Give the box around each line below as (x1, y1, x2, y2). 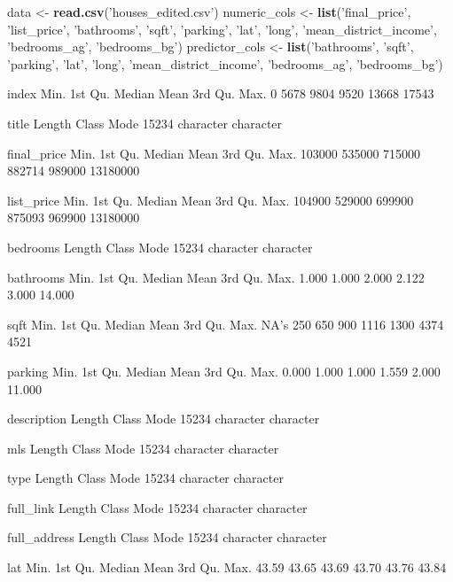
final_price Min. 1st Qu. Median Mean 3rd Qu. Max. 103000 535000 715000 (7, 144, 421, 162)
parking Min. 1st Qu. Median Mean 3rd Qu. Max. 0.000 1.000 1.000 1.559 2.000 (7, 361, 441, 380)
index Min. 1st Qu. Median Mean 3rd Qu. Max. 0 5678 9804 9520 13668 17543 (7, 84, 434, 103)
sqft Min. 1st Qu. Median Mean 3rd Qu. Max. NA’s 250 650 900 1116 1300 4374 (7, 314, 444, 333)
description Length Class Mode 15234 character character (7, 409, 320, 428)
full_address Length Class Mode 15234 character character (7, 528, 327, 547)
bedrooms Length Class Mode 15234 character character (7, 237, 313, 256)
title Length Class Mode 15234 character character (7, 113, 283, 132)
